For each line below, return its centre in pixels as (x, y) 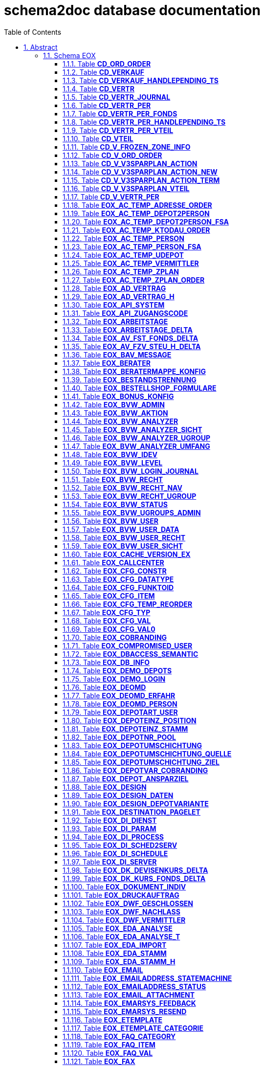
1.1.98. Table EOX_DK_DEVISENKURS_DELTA (135, 870)
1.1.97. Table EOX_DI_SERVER (110, 862)
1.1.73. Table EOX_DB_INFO (106, 662)
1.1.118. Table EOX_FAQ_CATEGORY (119, 1036)
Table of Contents (33, 32)
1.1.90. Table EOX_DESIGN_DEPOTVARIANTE (136, 803)
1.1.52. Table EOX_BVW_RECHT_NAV (122, 488)
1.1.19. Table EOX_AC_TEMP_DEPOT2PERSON (136, 213)
